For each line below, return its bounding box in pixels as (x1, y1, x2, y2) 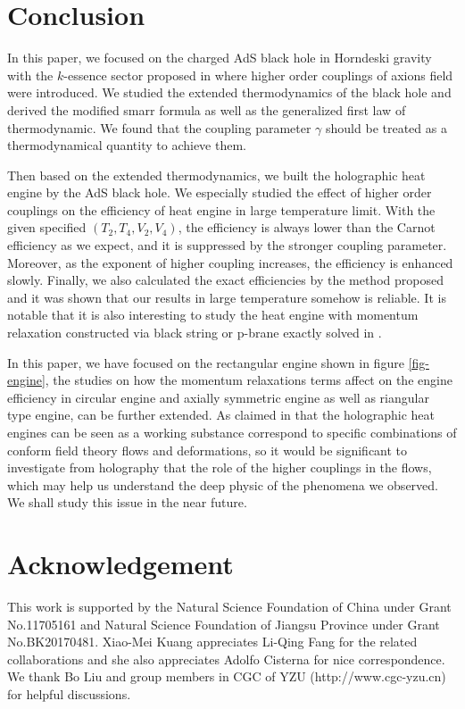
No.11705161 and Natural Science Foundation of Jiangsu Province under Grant (7, 614, 440, 633)
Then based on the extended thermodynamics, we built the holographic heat (7, 165, 426, 184)
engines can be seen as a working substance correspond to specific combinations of (7, 423, 457, 441)
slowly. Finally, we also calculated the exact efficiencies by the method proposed (7, 271, 444, 289)
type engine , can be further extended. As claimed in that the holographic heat (7, 405, 435, 424)
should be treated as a (326, 118, 447, 137)
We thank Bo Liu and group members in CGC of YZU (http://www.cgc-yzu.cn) (7, 667, 446, 686)
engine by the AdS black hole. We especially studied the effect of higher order (7, 183, 432, 202)
